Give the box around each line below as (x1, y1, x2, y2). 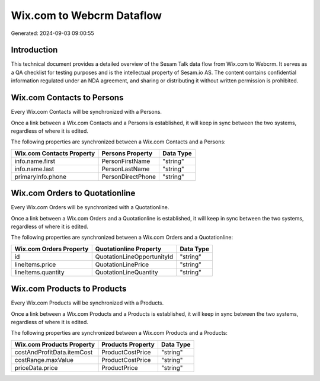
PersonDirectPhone (101, 172, 156, 181)
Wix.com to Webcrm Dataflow (11, 9, 162, 22)
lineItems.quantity (14, 268, 65, 276)
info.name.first (14, 157, 56, 165)
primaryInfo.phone (14, 172, 66, 181)
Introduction (11, 45, 58, 55)
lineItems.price (14, 260, 56, 268)
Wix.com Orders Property (14, 245, 89, 253)
